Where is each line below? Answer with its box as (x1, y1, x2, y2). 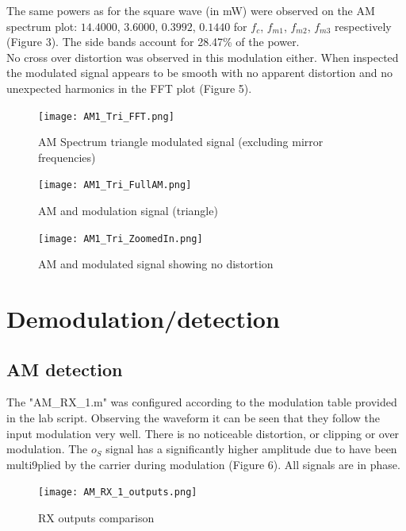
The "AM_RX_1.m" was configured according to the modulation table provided (6, 394, 397, 410)
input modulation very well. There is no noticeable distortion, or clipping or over (6, 425, 400, 441)
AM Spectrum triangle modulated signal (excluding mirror (38, 133, 324, 150)
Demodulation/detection (6, 302, 280, 335)
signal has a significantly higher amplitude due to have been (105, 441, 397, 457)
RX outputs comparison (38, 510, 155, 526)
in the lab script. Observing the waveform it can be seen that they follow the (6, 410, 380, 426)
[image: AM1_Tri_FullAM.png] (38, 179, 192, 191)
